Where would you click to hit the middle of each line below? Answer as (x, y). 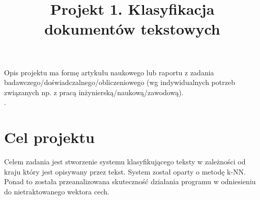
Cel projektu (49, 137)
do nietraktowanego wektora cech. (57, 191)
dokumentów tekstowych (132, 29)
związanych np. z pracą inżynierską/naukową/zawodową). (94, 92)
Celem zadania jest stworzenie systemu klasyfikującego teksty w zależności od (125, 162)
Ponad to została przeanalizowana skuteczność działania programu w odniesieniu (130, 181)
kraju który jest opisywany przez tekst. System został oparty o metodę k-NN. (125, 171)
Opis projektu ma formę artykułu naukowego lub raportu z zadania (109, 72)
